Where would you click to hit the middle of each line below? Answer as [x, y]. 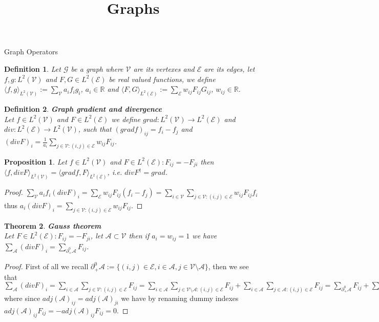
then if [139, 236]
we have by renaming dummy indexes [180, 298]
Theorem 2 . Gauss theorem [53, 225]
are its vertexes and [164, 68]
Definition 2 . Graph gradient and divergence [83, 109]
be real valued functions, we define [162, 79]
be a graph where [97, 68]
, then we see [228, 266]
